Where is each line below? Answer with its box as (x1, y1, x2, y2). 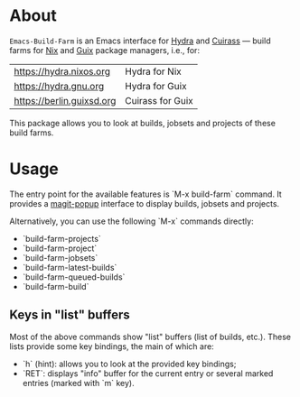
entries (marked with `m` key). (22, 377, 136, 388)
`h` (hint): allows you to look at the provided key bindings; (22, 358, 237, 369)
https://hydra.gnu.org (14, 79, 105, 92)
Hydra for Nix (125, 65, 183, 78)
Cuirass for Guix (125, 94, 194, 106)
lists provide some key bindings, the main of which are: (9, 340, 214, 352)
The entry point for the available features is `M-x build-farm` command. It (9, 189, 282, 199)
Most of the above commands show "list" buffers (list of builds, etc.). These (9, 331, 292, 342)
